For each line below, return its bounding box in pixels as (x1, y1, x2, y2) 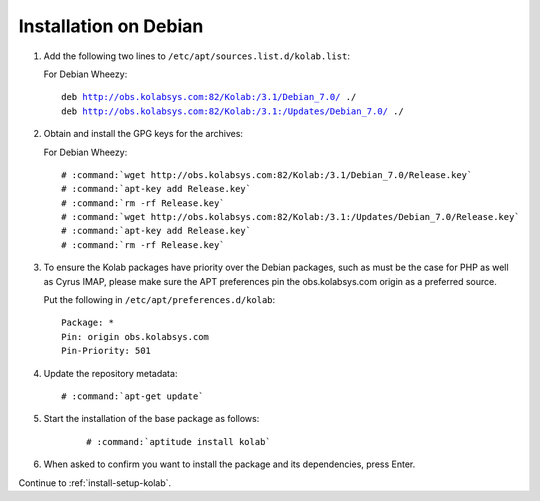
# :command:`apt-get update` (61, 390, 204, 402)
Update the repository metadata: (43, 367, 178, 379)
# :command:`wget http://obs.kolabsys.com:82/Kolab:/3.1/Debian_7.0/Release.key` (61, 169, 473, 180)
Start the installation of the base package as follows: (43, 413, 260, 425)
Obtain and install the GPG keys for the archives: (43, 128, 244, 140)
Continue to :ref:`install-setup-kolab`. (18, 476, 172, 489)
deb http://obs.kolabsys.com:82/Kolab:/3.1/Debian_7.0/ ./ (61, 91, 357, 103)
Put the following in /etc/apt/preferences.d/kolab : (43, 294, 276, 306)
